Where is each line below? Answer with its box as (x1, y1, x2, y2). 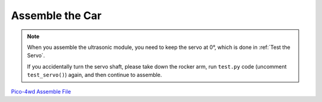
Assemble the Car (11, 9, 102, 22)
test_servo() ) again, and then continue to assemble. (27, 72, 162, 79)
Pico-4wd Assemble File (11, 88, 72, 95)
